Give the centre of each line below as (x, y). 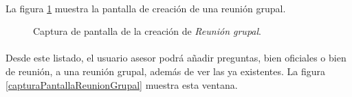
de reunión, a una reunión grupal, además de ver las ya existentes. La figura (166, 71)
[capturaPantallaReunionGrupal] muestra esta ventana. (122, 84)
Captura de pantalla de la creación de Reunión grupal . (147, 31)
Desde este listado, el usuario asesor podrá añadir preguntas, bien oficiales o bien (176, 58)
